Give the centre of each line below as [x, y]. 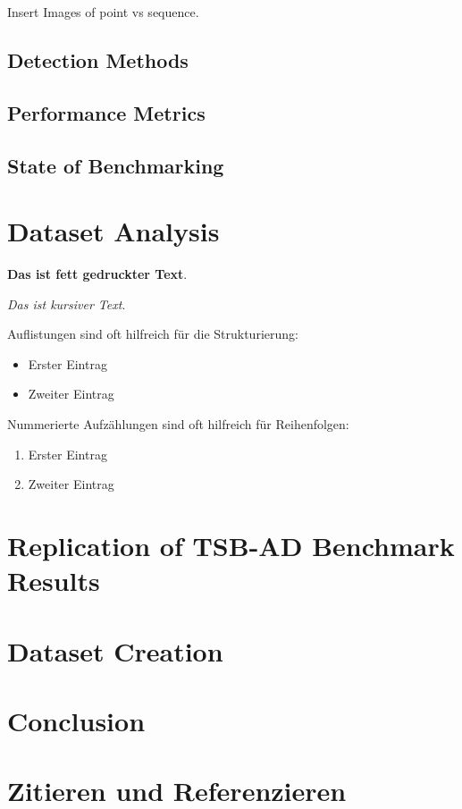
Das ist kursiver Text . [67, 303]
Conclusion [76, 720]
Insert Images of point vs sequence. [103, 12]
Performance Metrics [106, 112]
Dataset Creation [115, 650]
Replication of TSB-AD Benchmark [231, 545]
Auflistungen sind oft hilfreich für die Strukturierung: [153, 334]
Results [54, 581]
